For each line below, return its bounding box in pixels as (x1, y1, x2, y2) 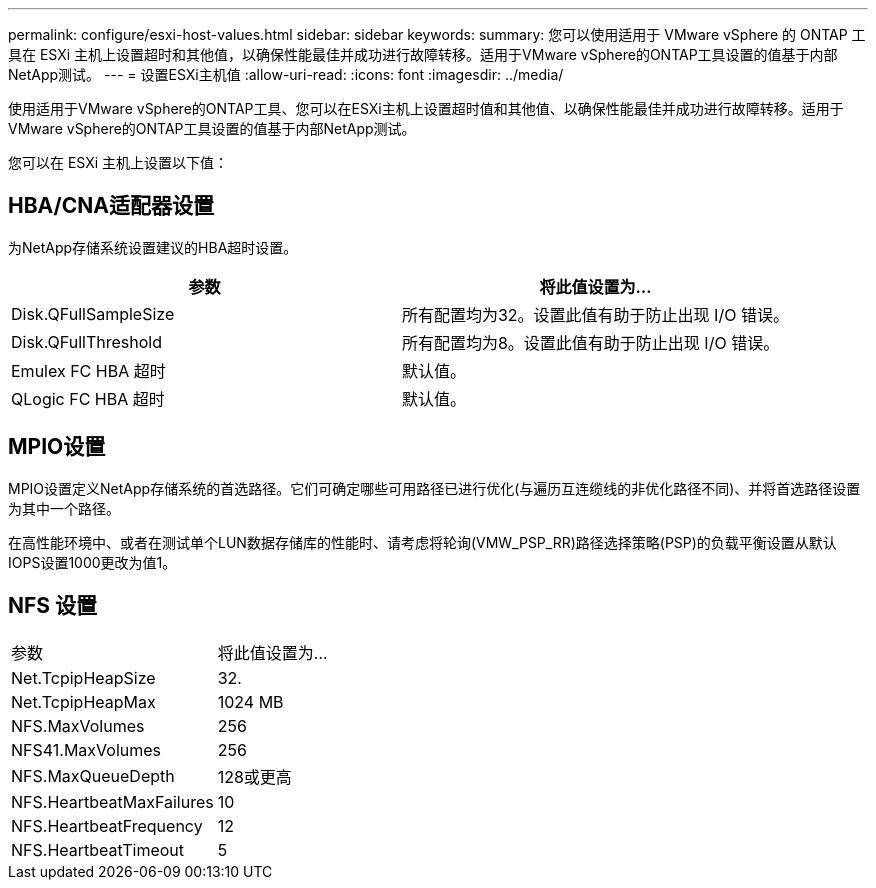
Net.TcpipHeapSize (11, 667, 156, 688)
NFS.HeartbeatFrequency (11, 815, 203, 836)
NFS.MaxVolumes (11, 715, 145, 736)
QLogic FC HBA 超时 (11, 388, 165, 409)
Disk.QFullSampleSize (11, 303, 175, 324)
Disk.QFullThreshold (11, 331, 162, 352)
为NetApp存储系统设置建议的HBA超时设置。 (8, 238, 298, 256)
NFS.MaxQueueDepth (11, 765, 175, 786)
